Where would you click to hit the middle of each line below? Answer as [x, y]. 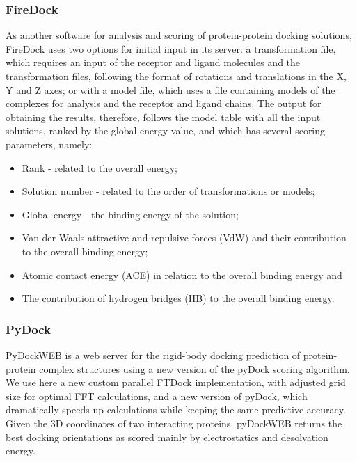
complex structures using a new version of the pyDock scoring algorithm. [195, 368]
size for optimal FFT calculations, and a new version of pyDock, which [157, 396]
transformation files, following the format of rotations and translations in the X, [176, 76]
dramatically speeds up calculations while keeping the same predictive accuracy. [176, 409]
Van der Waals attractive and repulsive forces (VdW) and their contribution [184, 238]
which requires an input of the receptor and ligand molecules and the [153, 62]
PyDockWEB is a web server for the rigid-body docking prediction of [153, 355]
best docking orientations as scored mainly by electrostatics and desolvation [167, 437]
